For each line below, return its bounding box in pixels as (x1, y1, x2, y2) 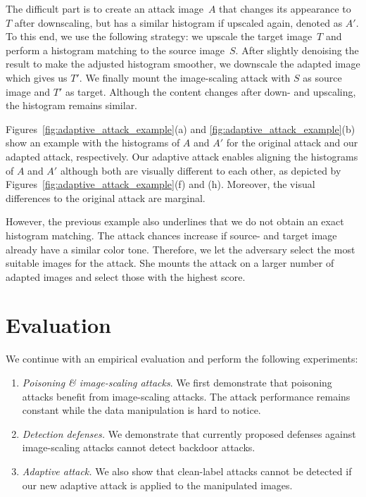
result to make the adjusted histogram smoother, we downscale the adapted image (6, 56, 360, 71)
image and (6, 84, 50, 99)
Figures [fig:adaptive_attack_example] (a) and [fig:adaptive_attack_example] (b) (6, 121, 355, 136)
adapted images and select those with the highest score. (6, 269, 246, 284)
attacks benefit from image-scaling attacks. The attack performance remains (22, 389, 351, 403)
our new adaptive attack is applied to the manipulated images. (22, 477, 293, 492)
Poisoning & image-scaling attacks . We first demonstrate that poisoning (22, 375, 332, 389)
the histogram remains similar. (6, 98, 138, 113)
